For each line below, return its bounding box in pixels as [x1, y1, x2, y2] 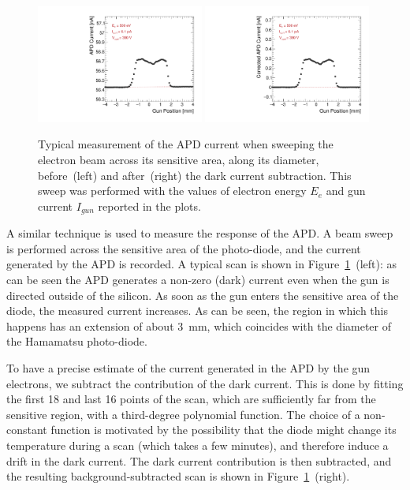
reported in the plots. [98, 197, 201, 214]
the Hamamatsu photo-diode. [6, 333, 147, 350]
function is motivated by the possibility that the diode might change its [50, 421, 397, 438]
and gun [326, 182, 366, 199]
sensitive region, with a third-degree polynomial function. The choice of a [6, 406, 360, 422]
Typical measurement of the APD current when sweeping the [38, 136, 334, 152]
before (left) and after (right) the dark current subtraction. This [38, 166, 352, 183]
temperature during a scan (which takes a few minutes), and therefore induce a [6, 436, 389, 453]
